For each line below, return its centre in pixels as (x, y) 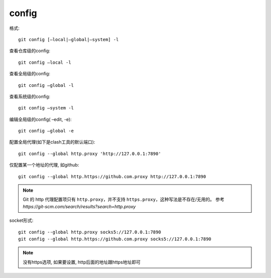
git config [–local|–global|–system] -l (69, 39)
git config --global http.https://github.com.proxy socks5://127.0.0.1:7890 (115, 239)
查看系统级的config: (30, 96)
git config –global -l (46, 85)
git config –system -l (46, 108)
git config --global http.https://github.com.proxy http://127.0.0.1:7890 (112, 176)
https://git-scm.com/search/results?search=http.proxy (79, 206)
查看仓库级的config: (30, 51)
